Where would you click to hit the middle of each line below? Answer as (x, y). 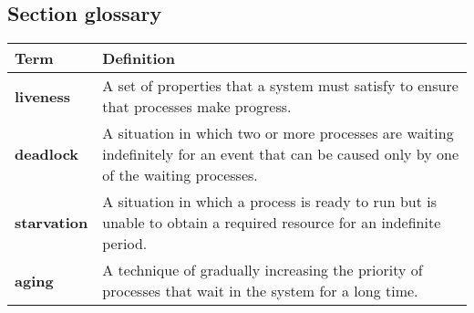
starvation (52, 223)
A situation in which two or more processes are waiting (278, 133)
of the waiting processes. (180, 175)
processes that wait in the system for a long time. (260, 291)
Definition (139, 58)
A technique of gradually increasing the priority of (263, 270)
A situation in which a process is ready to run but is (270, 202)
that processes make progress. (197, 107)
